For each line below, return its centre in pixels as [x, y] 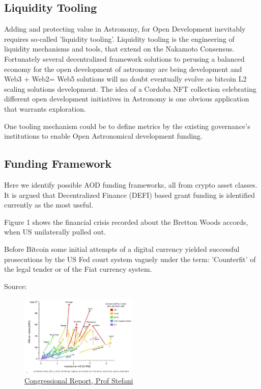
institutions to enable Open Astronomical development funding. [103, 136]
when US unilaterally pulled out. [55, 232]
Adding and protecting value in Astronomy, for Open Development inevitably [125, 29]
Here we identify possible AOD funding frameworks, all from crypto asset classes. [131, 184]
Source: [16, 286]
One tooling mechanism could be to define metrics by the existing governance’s [127, 126]
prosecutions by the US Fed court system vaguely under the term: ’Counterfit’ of [130, 259]
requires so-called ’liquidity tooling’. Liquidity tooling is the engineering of [119, 38]
